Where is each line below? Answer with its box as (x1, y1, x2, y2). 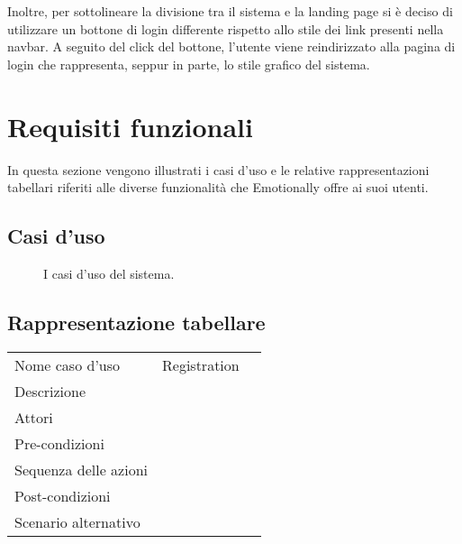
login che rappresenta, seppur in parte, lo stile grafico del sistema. (7, 54, 370, 73)
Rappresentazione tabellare (7, 308, 266, 336)
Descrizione (14, 380, 86, 401)
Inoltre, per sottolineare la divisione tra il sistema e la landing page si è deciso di (7, 2, 453, 20)
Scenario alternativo (14, 511, 140, 532)
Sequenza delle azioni (14, 458, 149, 480)
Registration (162, 354, 240, 375)
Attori (14, 406, 53, 428)
